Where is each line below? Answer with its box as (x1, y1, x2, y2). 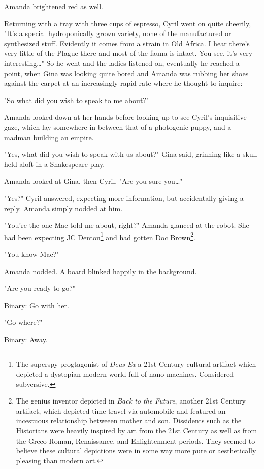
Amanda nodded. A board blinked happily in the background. (4, 265, 197, 276)
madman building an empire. (4, 131, 94, 142)
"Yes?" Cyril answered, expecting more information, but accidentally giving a (4, 192, 244, 203)
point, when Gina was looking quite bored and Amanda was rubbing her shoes (4, 68, 249, 78)
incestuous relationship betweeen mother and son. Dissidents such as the (16, 415, 242, 426)
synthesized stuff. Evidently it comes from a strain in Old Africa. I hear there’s (4, 38, 250, 48)
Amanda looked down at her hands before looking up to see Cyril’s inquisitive (4, 112, 247, 122)
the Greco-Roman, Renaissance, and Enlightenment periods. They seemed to (16, 435, 255, 446)
